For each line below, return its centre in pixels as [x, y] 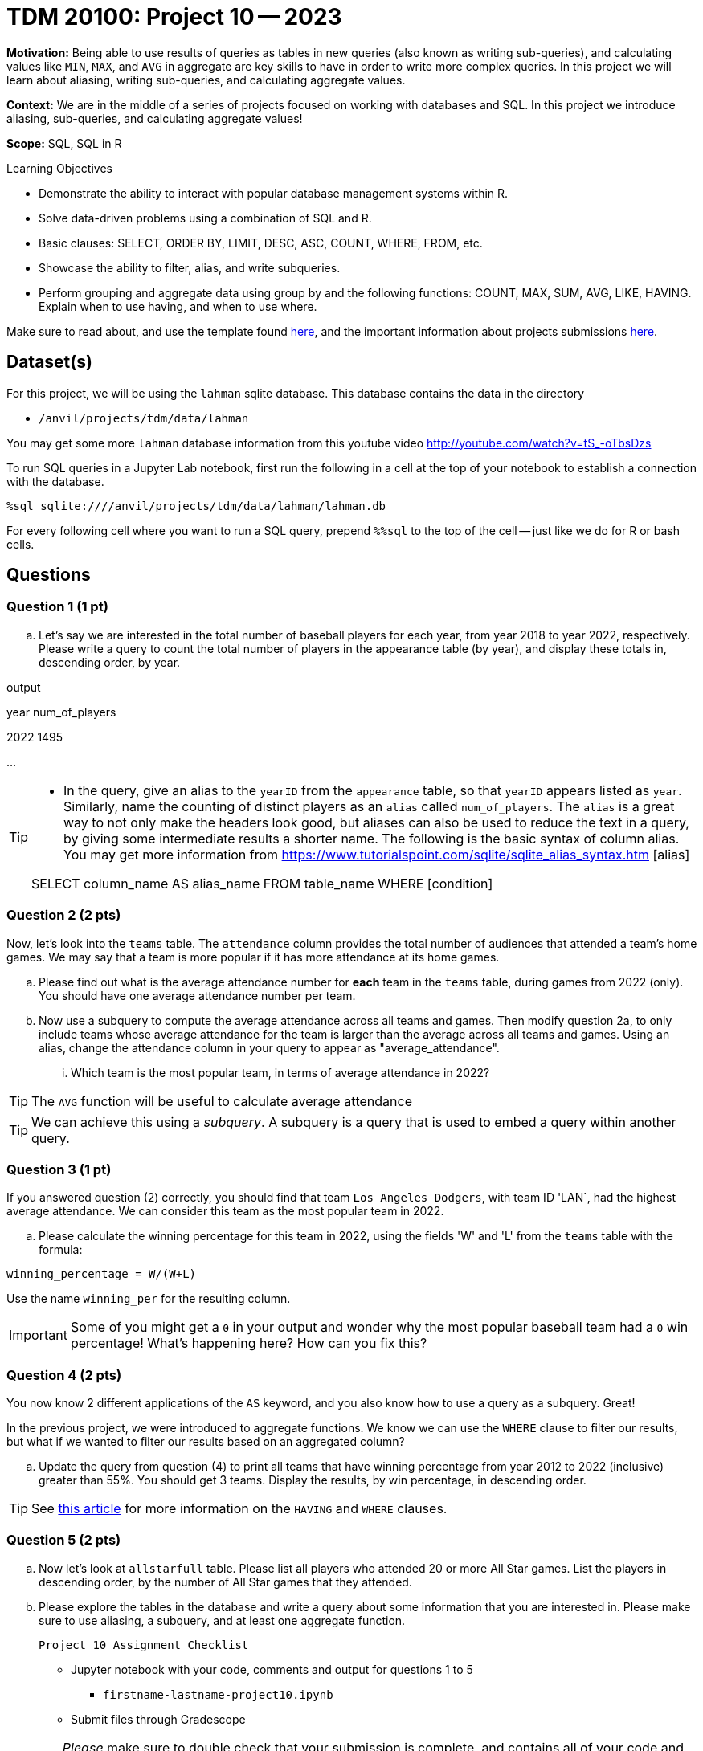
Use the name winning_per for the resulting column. [149, 1299]
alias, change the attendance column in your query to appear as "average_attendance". [269, 1047]
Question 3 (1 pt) [59, 1169]
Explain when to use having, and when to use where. [178, 306]
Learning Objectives [59, 168]
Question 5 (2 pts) [64, 1540]
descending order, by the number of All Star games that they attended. [225, 1582]
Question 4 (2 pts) [64, 1375]
